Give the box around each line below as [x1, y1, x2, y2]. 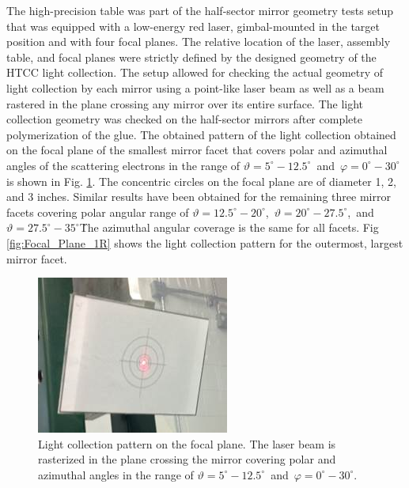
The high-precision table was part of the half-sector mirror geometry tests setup [6, 2, 394, 18]
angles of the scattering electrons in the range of [6, 157, 240, 173]
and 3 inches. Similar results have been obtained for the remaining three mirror [6, 188, 391, 205]
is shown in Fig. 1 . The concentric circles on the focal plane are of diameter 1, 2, [6, 172, 396, 189]
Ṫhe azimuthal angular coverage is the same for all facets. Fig [79, 219, 379, 236]
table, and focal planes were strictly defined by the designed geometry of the [6, 48, 377, 65]
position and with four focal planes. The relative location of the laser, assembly [6, 33, 391, 50]
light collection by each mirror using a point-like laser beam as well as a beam [6, 79, 384, 96]
